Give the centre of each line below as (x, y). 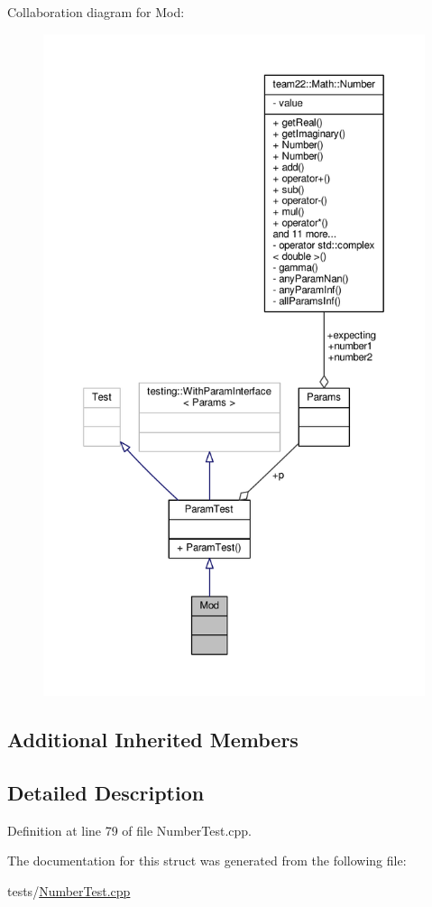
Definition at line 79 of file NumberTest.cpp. (129, 830)
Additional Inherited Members (153, 739)
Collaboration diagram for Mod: (96, 12)
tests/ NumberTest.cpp (69, 890)
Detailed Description (106, 792)
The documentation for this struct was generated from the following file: (207, 861)
